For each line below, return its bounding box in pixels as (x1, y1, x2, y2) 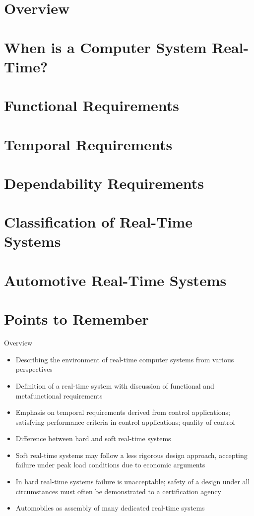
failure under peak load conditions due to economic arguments (15, 459, 205, 470)
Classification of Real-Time (4, 212, 193, 232)
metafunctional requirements (15, 390, 103, 401)
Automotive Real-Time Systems (4, 270, 227, 290)
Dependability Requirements (4, 172, 204, 193)
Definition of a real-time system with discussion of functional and (15, 380, 214, 391)
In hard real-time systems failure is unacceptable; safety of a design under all (15, 476, 250, 487)
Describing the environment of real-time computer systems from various (15, 354, 234, 364)
